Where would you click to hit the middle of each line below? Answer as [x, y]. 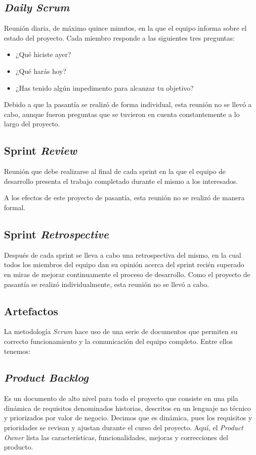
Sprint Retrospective [56, 234]
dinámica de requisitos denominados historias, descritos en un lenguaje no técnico [128, 408]
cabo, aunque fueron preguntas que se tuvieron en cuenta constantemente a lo [122, 114]
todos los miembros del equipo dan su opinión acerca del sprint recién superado [124, 264]
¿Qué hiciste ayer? [43, 54]
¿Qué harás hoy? [41, 71]
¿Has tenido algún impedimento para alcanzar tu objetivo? [105, 87]
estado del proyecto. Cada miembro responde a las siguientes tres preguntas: [119, 37]
